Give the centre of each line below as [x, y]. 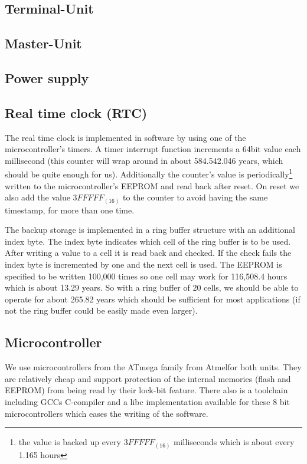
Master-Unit [43, 43]
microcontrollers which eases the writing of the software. [107, 413]
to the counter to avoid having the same [195, 197]
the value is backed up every [70, 442]
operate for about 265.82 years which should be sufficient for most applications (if [153, 299]
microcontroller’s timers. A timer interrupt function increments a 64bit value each [153, 149]
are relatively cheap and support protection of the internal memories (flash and [148, 378]
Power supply [47, 78]
